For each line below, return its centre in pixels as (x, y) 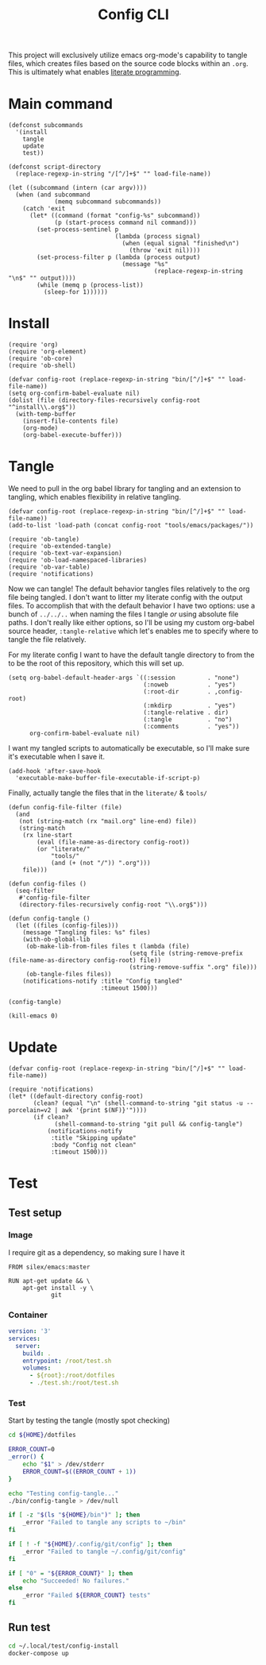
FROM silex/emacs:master (49, 1267)
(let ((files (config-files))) (67, 925)
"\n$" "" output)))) (42, 278)
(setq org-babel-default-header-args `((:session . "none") (124, 678)
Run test (29, 1627)
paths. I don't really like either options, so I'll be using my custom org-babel (131, 622)
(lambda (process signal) (158, 237)
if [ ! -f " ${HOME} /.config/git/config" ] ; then (90, 1544)
